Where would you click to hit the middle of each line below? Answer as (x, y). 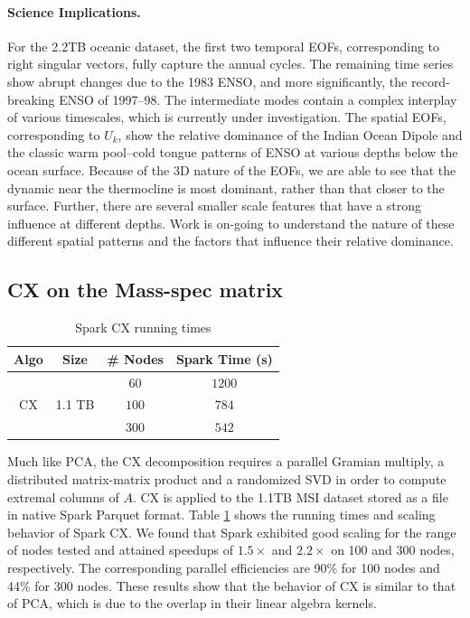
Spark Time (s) (224, 358)
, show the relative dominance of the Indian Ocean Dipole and (290, 134)
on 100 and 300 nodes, (393, 550)
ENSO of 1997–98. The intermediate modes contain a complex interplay (258, 99)
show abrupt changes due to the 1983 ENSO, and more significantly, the (207, 81)
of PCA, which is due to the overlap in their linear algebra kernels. (192, 603)
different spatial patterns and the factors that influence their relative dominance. (230, 241)
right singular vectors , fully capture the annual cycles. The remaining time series (230, 64)
